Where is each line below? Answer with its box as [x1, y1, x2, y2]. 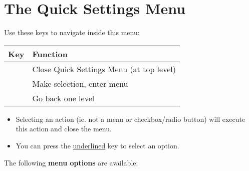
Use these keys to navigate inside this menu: [4, 27, 140, 38]
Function [32, 48, 68, 60]
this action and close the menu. [16, 123, 112, 134]
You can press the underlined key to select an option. [16, 140, 179, 150]
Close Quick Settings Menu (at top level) [32, 63, 176, 75]
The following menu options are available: [4, 157, 138, 167]
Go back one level [32, 92, 95, 104]
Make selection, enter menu [32, 77, 128, 89]
